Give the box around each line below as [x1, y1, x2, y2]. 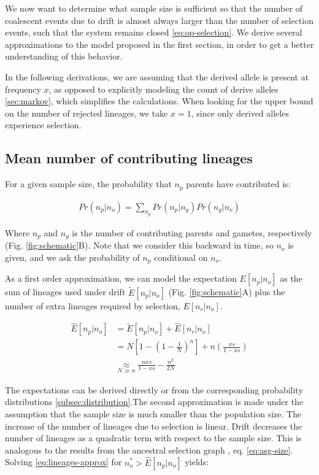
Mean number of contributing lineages [5, 149, 253, 168]
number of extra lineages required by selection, [5, 299, 180, 312]
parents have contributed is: [186, 177, 291, 190]
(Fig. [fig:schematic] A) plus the [168, 285, 285, 298]
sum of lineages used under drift [5, 285, 126, 298]
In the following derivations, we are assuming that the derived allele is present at [5, 70, 309, 83]
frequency [5, 82, 41, 95]
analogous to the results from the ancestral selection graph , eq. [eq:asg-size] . [5, 443, 293, 456]
